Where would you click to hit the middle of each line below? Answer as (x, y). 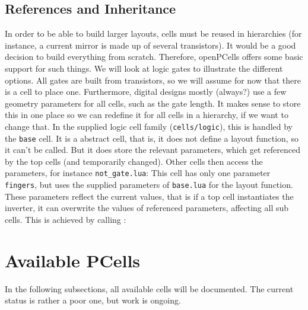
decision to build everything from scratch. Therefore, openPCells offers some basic (154, 57)
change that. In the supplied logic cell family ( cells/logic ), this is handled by (149, 126)
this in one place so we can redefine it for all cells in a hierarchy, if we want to (147, 115)
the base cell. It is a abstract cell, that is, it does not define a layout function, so (152, 138)
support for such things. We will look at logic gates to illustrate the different (144, 68)
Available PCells (73, 260)
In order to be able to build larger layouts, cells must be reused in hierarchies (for (153, 33)
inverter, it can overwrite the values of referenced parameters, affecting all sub (147, 208)
